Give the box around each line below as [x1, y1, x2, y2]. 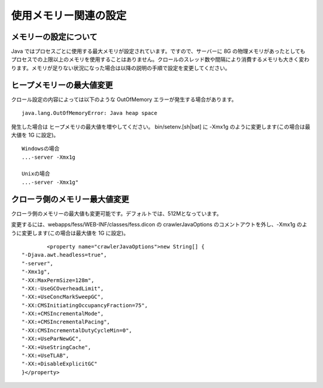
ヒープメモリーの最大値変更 [11, 80, 113, 90]
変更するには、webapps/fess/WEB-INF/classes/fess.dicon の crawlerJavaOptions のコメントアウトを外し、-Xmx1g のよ [11, 221, 307, 228]
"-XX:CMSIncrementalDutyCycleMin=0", [22, 327, 133, 334]
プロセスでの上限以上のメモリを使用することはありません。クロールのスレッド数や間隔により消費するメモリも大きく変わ [11, 56, 310, 63]
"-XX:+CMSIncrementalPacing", [22, 319, 111, 326]
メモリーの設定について [11, 32, 98, 42]
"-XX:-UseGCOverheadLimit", [22, 285, 104, 292]
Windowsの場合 [22, 145, 60, 152]
